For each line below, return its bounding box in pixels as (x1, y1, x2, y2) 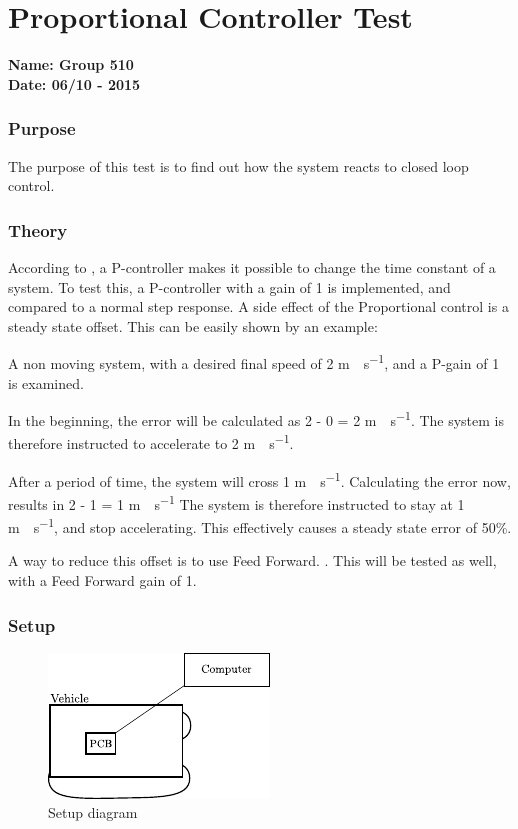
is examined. (8, 372, 84, 393)
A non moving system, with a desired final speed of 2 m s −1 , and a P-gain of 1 (8, 350, 500, 373)
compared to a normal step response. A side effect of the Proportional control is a (8, 296, 509, 317)
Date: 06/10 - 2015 (8, 73, 141, 94)
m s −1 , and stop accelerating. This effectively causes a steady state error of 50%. (8, 514, 512, 537)
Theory (8, 217, 68, 242)
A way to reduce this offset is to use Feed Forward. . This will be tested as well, (8, 550, 497, 571)
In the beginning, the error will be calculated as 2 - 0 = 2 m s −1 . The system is (8, 407, 505, 430)
